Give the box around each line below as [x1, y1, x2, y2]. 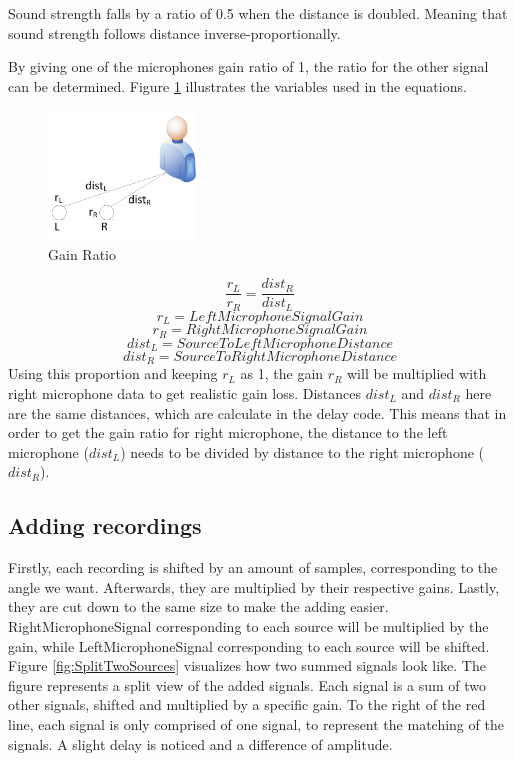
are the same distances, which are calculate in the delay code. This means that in [8, 402, 507, 423]
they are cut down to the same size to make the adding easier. [8, 596, 389, 617]
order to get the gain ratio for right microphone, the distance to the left [8, 422, 448, 443]
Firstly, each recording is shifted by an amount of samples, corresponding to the [8, 557, 498, 578]
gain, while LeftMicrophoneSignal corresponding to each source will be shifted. [8, 635, 490, 656]
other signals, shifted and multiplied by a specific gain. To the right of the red [8, 694, 486, 715]
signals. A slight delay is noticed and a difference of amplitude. [8, 733, 393, 754]
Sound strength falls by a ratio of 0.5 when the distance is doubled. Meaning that [8, 3, 508, 23]
